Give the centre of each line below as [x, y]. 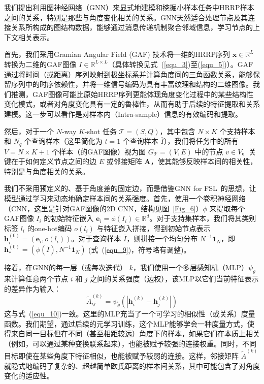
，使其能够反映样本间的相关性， [204, 161]
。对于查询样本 [96, 238]
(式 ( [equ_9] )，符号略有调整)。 [140, 249]
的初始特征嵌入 [69, 218]
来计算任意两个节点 [36, 279]
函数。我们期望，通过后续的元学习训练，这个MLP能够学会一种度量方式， [126, 323]
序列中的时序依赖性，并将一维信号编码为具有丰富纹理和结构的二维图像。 [132, 84]
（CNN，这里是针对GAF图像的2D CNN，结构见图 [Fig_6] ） [104, 208]
